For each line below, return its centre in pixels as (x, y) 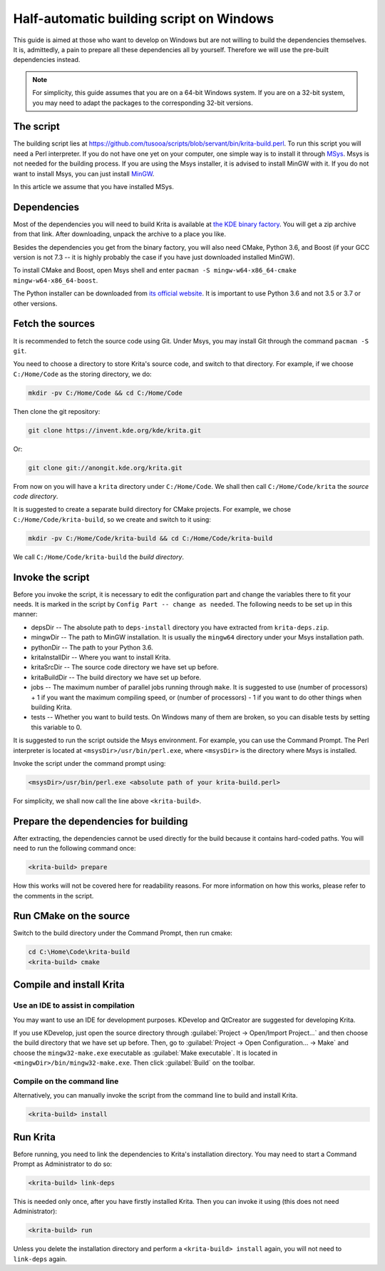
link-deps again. (40, 1259)
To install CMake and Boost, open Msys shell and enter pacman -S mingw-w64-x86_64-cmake (155, 270)
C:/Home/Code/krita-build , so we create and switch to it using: (112, 519)
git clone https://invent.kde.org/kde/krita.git (115, 430)
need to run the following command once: (75, 849)
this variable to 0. (56, 727)
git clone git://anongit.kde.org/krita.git (106, 468)
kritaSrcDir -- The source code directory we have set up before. (125, 667)
